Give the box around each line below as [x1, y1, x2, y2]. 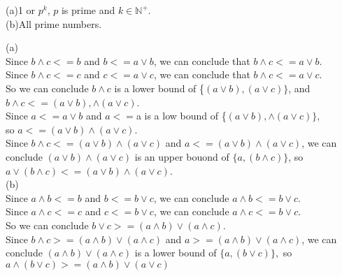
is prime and [61, 3, 115, 17]
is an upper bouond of [134, 149, 229, 164]
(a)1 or [6, 3, 36, 17]
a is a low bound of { [136, 108, 227, 123]
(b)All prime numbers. [6, 16, 102, 31]
